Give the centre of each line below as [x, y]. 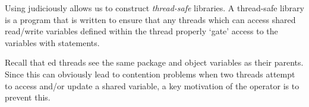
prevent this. [28, 97]
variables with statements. [52, 42]
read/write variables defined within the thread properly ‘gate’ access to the [141, 31]
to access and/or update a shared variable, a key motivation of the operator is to [152, 85]
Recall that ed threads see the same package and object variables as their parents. [154, 62]
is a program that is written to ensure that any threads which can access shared [150, 19]
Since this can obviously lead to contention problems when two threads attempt [150, 74]
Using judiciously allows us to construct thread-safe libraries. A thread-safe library [154, 8]
